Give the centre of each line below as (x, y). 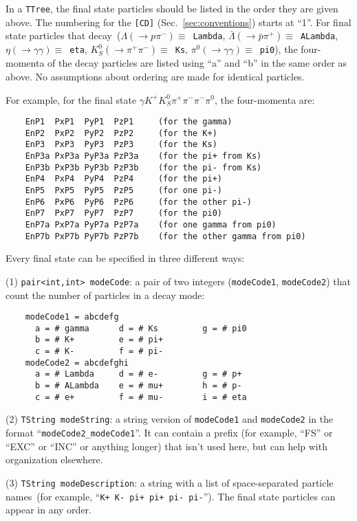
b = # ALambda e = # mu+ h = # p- (138, 386)
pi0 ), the (279, 49)
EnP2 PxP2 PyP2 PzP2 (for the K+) (121, 133)
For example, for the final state (71, 99)
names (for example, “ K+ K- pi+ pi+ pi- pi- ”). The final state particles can (171, 496)
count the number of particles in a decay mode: (105, 295)
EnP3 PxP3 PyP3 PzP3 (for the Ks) (121, 145)
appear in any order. (48, 510)
